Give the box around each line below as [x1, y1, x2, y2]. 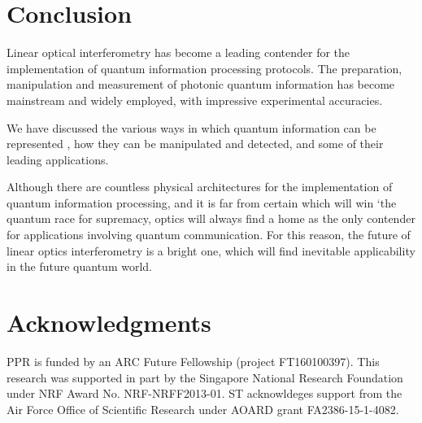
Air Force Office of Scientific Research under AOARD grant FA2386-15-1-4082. [7, 400, 399, 417]
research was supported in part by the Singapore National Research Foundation [7, 368, 403, 386]
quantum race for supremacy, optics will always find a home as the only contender [7, 210, 415, 227]
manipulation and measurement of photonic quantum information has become [7, 76, 395, 93]
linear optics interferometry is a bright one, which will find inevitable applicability [7, 242, 415, 259]
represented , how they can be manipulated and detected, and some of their [7, 135, 384, 152]
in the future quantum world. [7, 258, 153, 275]
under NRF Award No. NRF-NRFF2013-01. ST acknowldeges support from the [7, 385, 402, 402]
